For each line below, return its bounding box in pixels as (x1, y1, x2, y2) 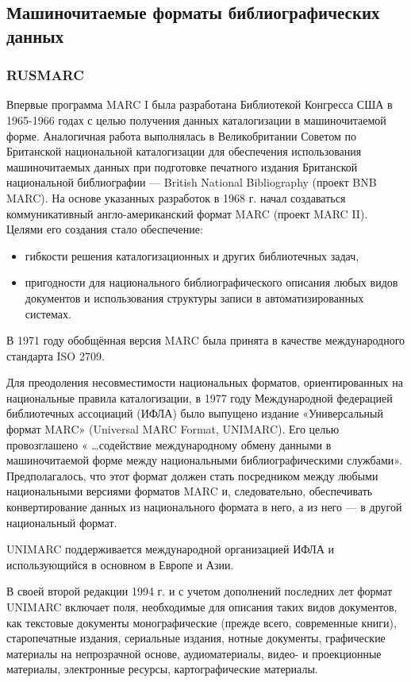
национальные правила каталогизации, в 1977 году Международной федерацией (6, 389, 393, 406)
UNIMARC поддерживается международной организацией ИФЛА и (6, 541, 335, 557)
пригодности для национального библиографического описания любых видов (25, 274, 398, 291)
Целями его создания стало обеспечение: (6, 221, 203, 237)
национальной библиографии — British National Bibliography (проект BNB (6, 174, 377, 191)
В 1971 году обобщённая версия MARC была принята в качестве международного (6, 332, 405, 349)
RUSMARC (6, 65, 84, 85)
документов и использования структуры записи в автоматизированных (25, 289, 364, 306)
